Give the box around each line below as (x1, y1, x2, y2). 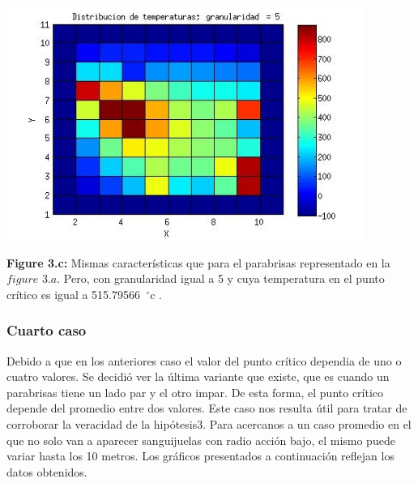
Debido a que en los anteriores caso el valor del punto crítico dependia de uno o (6, 352, 402, 369)
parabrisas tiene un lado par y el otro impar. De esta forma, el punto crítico (6, 383, 384, 400)
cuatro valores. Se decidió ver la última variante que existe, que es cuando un (6, 368, 390, 385)
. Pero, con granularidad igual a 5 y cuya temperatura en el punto (57, 270, 385, 287)
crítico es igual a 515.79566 (6, 285, 140, 302)
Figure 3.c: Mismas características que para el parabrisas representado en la (6, 254, 390, 271)
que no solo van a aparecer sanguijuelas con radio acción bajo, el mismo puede (6, 431, 395, 448)
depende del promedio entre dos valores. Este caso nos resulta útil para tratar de (6, 400, 407, 417)
